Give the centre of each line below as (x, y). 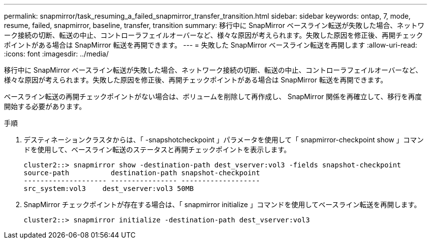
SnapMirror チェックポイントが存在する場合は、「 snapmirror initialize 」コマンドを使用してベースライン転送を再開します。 (222, 204)
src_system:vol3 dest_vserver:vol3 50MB (109, 189)
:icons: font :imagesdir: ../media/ (56, 54)
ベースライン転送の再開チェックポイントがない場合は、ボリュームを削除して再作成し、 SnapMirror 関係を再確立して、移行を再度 (213, 96)
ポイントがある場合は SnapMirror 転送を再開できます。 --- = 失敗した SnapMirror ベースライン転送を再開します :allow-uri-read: (211, 45)
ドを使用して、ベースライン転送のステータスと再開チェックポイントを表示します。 (157, 149)
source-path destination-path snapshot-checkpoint (142, 173)
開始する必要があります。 (45, 106)
